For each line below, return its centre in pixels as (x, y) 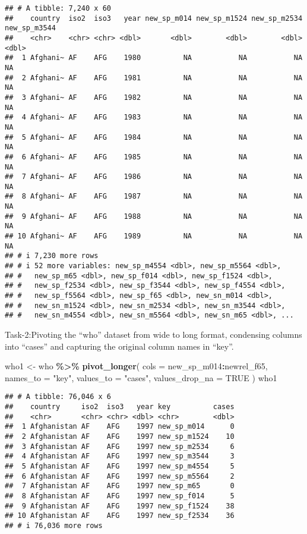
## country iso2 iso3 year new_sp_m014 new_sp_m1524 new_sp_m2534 (154, 18)
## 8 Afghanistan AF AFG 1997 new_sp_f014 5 (120, 496)
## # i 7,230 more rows (52, 256)
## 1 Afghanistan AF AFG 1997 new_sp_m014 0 (120, 427)
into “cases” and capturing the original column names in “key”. (119, 346)
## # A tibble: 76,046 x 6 (58, 397)
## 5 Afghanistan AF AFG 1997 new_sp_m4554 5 (120, 466)
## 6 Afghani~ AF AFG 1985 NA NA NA (154, 157)
